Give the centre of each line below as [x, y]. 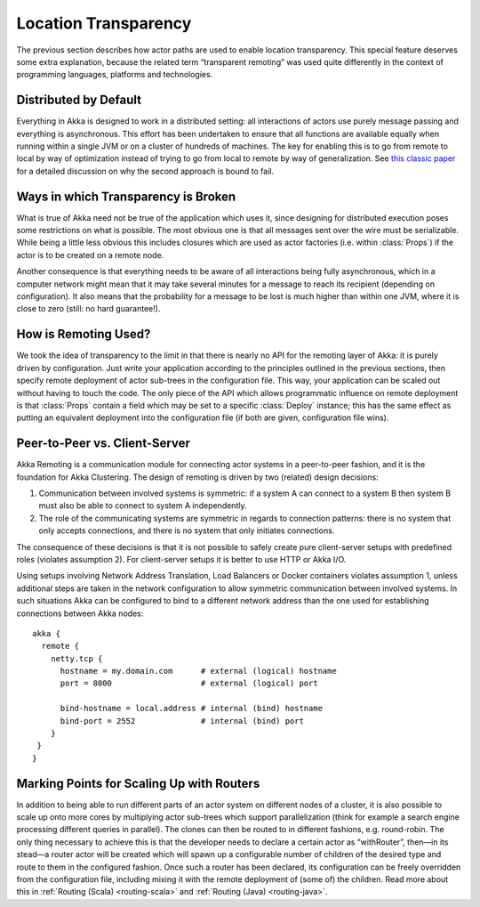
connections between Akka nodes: [80, 613]
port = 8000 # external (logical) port [189, 684]
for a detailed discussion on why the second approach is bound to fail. [145, 171]
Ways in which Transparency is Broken [126, 196]
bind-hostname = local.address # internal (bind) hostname [192, 709]
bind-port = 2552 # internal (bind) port [182, 721]
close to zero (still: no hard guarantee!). [88, 309]
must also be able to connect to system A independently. [143, 506]
